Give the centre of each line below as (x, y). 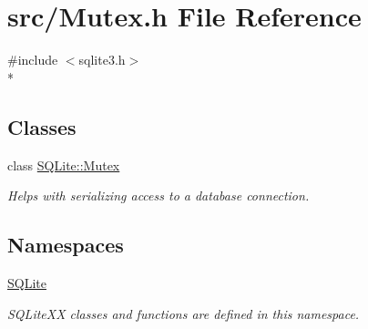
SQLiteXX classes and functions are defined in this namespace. (184, 313)
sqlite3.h (102, 60)
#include (33, 60)
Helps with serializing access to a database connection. (158, 195)
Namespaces (66, 245)
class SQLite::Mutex (64, 164)
